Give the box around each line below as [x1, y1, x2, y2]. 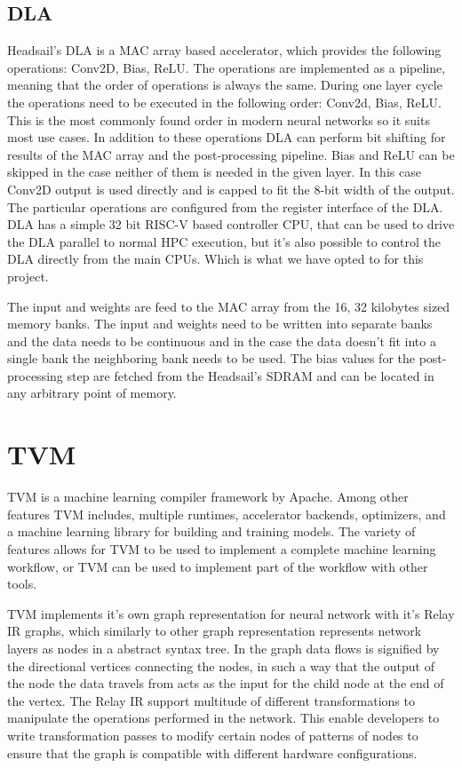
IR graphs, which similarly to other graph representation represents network [7, 622, 422, 640]
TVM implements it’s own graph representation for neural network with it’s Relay [7, 604, 455, 622]
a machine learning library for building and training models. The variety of [7, 522, 416, 541]
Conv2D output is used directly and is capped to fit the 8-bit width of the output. [7, 179, 455, 198]
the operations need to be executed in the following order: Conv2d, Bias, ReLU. [7, 92, 442, 111]
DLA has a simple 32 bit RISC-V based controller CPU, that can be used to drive [7, 215, 455, 234]
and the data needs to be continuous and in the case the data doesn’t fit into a [7, 331, 436, 350]
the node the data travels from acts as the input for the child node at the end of [7, 674, 444, 693]
